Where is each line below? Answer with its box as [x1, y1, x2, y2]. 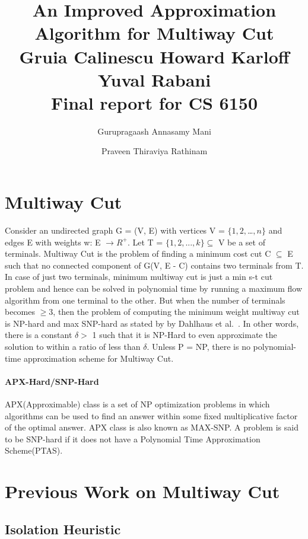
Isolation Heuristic [5, 519, 121, 538]
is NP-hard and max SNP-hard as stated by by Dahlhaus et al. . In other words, [5, 317, 299, 329]
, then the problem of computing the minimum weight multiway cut [53, 305, 300, 318]
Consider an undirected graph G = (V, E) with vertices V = [5, 224, 225, 236]
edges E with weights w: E [5, 235, 101, 248]
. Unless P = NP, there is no [147, 340, 250, 352]
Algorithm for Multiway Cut [34, 21, 274, 45]
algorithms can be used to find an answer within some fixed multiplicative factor [5, 409, 298, 422]
